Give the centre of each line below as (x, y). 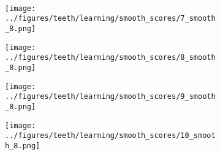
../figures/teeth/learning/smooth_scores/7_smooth (110, 19)
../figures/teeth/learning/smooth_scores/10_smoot (110, 136)
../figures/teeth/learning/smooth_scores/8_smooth (110, 58)
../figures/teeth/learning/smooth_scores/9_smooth (110, 97)
